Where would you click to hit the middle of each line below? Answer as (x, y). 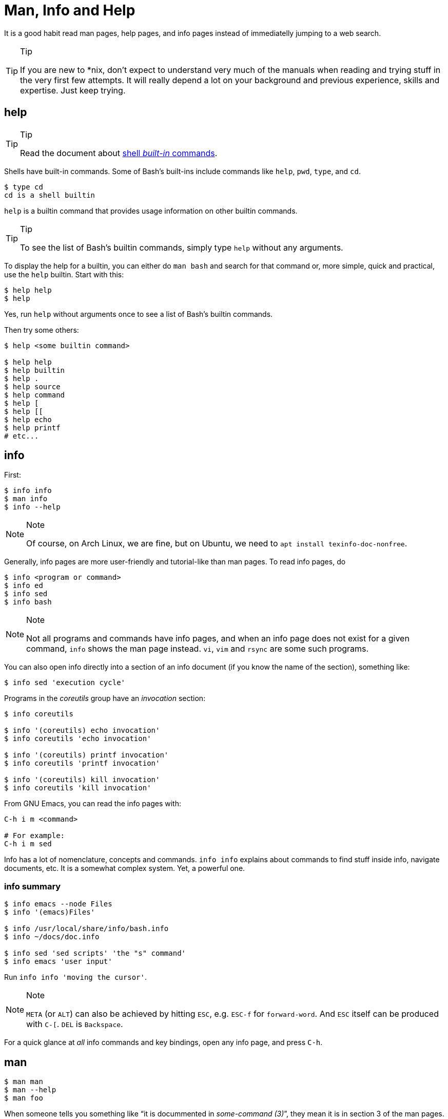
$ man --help (30, 1090)
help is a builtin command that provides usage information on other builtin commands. (151, 211)
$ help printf (32, 428)
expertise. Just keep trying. (73, 90)
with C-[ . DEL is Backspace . (75, 1024)
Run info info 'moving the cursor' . (75, 977)
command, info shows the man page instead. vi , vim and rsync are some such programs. (198, 649)
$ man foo (24, 1098)
